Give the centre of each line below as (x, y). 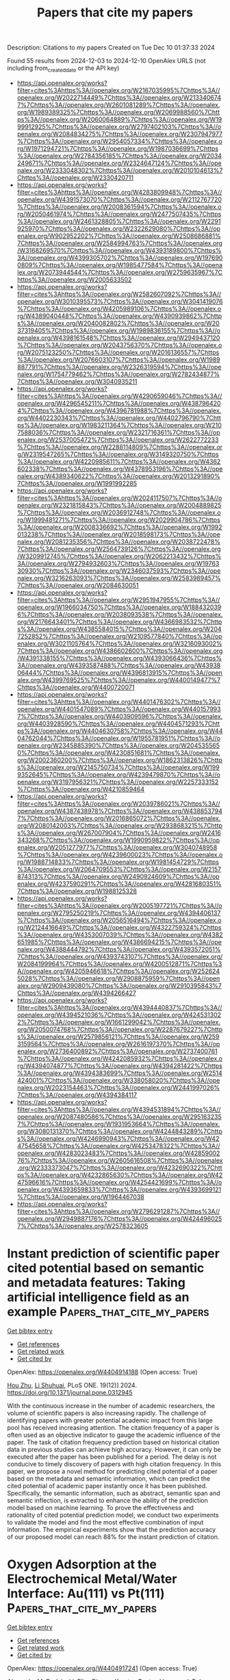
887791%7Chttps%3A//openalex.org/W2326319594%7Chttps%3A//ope (119, 367)
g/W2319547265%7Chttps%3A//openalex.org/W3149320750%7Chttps (118, 454)
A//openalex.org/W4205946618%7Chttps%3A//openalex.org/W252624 (118, 971)
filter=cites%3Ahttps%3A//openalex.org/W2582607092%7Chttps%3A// (119, 294)
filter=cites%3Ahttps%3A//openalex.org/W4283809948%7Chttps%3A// (119, 192)
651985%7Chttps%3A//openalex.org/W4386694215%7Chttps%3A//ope (119, 942)
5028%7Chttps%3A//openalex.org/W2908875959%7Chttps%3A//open (118, 978)
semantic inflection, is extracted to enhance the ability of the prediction (107, 1500)
